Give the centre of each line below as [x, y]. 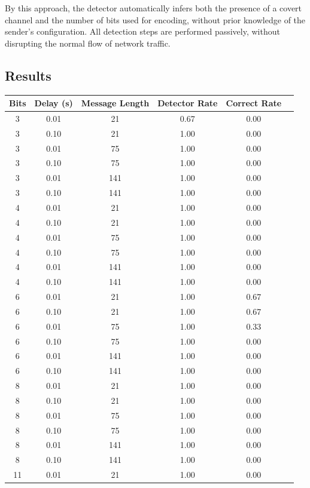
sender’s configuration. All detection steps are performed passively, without [142, 31]
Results [28, 75]
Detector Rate [188, 103]
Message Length [115, 103]
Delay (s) [54, 103]
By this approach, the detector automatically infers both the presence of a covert [154, 8]
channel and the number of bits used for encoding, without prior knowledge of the [155, 19]
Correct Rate [254, 103]
